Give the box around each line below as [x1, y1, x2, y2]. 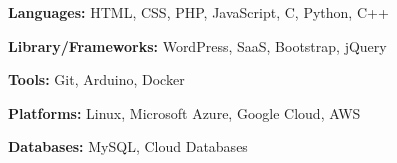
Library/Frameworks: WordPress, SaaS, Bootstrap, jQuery [8, 35, 387, 56]
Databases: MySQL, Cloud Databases [8, 136, 248, 157]
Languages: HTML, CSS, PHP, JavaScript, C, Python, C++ [8, 2, 389, 22]
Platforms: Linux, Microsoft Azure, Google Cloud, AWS [8, 102, 361, 123]
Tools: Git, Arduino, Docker [8, 69, 185, 90]
